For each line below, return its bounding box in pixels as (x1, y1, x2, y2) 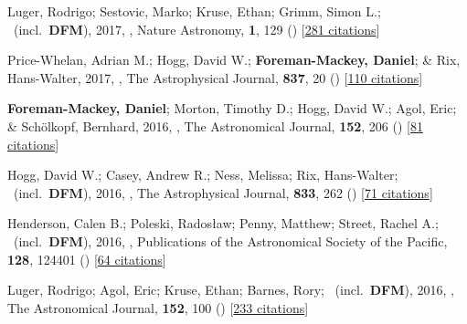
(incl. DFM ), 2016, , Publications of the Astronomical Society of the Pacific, (13, 231, 448, 250)
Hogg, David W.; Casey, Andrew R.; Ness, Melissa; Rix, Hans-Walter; (7, 165, 398, 184)
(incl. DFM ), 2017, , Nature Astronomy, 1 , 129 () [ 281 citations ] (13, 19, 380, 38)
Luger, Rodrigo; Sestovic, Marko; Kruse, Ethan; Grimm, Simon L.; (7, 2, 381, 20)
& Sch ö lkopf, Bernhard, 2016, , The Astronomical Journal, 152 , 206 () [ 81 (7, 116, 423, 135)
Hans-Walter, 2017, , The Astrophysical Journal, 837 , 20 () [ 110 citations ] (7, 68, 423, 87)
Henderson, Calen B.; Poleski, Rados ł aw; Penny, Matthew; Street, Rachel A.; (7, 214, 439, 233)
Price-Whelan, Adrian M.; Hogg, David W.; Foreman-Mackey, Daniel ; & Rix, (7, 50, 461, 69)
